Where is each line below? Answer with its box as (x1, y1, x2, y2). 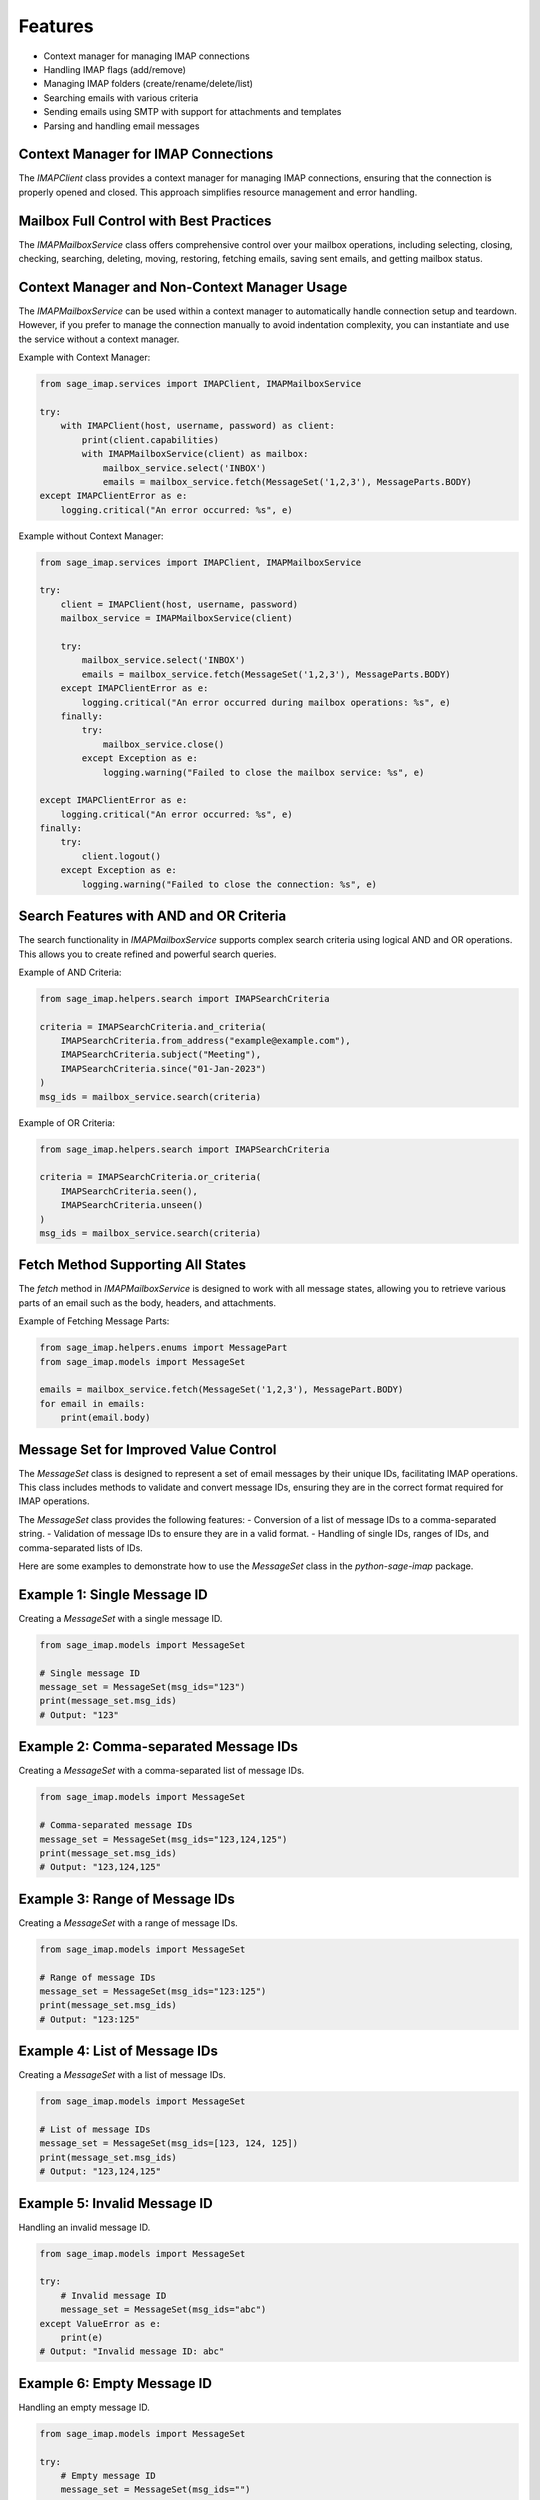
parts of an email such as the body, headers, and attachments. (18, 1296, 277, 1309)
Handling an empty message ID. (18, 2401, 150, 2413)
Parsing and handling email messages (43, 120, 200, 132)
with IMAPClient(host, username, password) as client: (60, 420, 335, 432)
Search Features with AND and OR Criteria (18, 908, 287, 925)
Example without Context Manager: (18, 530, 164, 542)
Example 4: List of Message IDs (18, 2043, 219, 2060)
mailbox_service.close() (102, 738, 225, 750)
